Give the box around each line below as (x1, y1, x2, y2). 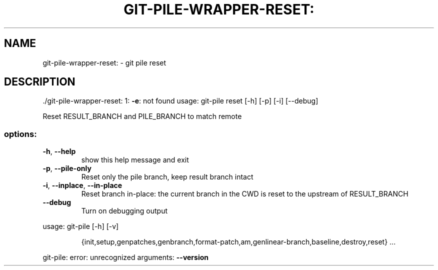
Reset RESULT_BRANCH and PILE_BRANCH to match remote (42, 112, 242, 121)
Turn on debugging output (81, 206, 168, 215)
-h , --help (42, 147, 76, 156)
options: (4, 128, 37, 139)
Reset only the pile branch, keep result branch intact (81, 172, 253, 181)
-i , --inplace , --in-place (42, 181, 122, 190)
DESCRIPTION (4, 75, 75, 88)
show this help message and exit (81, 155, 189, 164)
